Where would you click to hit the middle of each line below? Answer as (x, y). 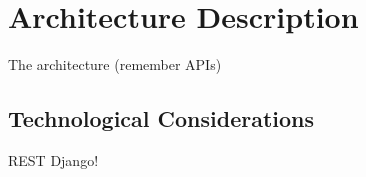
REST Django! (53, 159)
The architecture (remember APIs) (115, 64)
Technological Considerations (161, 118)
